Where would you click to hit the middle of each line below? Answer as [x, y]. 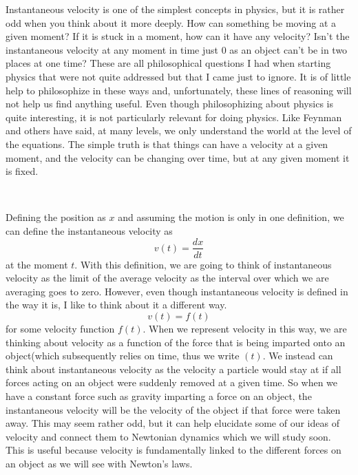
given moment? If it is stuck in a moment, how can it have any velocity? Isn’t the [178, 36]
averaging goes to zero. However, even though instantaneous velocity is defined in [177, 291]
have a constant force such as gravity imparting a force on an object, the [159, 395]
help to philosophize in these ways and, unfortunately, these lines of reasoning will [179, 90]
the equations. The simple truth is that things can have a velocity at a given [167, 144]
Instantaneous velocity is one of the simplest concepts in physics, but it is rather [175, 9]
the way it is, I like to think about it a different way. [116, 305]
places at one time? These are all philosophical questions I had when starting [168, 63]
